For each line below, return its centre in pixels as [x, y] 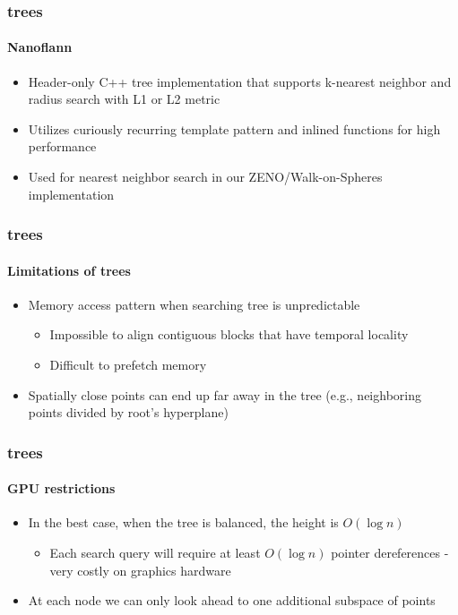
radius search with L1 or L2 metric [124, 99]
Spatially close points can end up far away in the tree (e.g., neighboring [225, 394]
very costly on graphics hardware [140, 570]
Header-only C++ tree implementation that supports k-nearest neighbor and [240, 81]
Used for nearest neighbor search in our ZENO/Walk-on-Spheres [205, 177]
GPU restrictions [61, 488]
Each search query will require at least [155, 553]
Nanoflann [40, 47]
